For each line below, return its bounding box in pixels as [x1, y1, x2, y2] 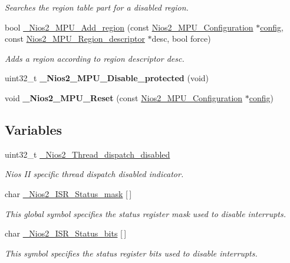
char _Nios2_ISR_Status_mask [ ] [5, 187, 132, 199]
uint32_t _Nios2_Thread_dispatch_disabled [5, 148, 170, 160]
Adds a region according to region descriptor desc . [5, 52, 184, 64]
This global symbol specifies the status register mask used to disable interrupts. [5, 207, 286, 219]
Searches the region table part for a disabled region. [5, 1, 189, 13]
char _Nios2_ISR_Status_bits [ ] [5, 227, 127, 239]
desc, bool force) [151, 32, 211, 45]
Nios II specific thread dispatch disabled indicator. [5, 168, 184, 180]
